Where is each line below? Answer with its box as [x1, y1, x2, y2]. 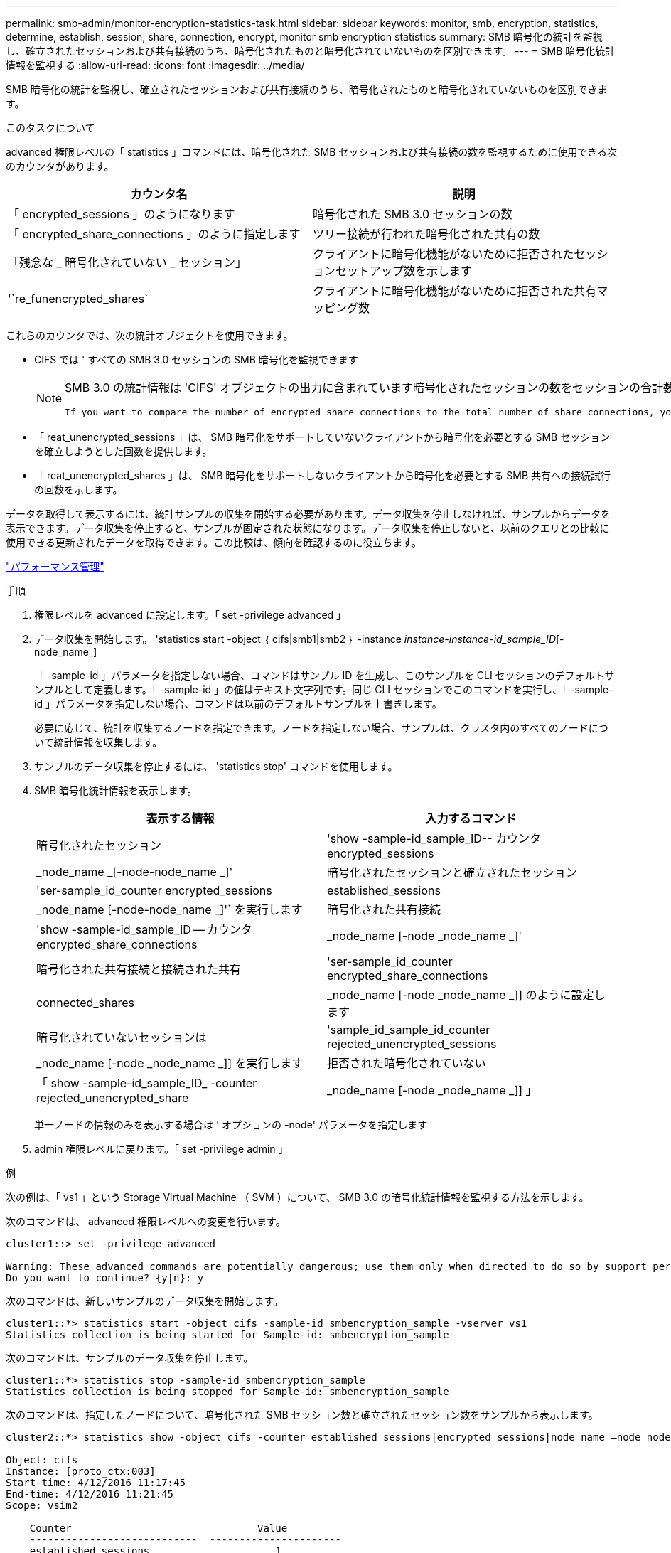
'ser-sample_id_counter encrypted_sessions [36, 883, 272, 897]
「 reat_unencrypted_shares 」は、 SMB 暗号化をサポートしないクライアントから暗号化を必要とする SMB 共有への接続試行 [34, 469, 611, 481]
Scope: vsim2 [6, 1500, 78, 1511]
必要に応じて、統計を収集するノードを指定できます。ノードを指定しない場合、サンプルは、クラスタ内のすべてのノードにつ [34, 722, 608, 734]
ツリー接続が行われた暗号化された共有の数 [313, 227, 540, 241]
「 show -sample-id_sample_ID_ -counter [36, 1076, 257, 1090]
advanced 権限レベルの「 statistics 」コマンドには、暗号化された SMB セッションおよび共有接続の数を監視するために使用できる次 [6, 146, 617, 158]
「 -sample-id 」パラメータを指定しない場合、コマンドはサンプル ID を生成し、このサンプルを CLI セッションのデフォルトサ [34, 669, 615, 681]
